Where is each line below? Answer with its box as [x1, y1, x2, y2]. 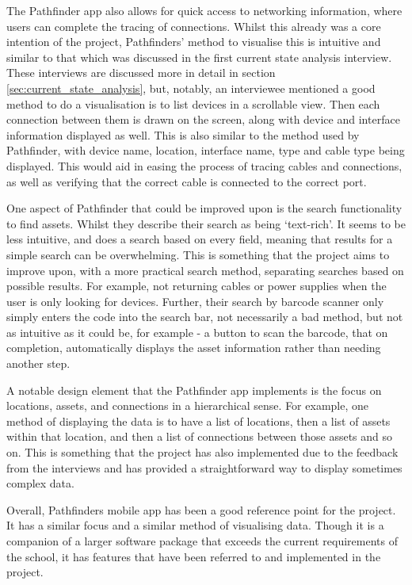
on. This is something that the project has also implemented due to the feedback [6, 444, 399, 461]
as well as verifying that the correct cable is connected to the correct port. [6, 173, 367, 189]
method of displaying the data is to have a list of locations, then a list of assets [6, 412, 391, 429]
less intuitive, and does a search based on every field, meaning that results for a [6, 231, 393, 247]
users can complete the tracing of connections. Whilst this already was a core [6, 17, 381, 34]
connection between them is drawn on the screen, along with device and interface [6, 111, 400, 128]
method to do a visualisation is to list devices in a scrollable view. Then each [6, 95, 380, 112]
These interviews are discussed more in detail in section [6, 64, 276, 81]
